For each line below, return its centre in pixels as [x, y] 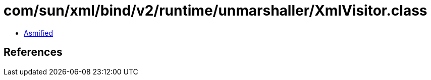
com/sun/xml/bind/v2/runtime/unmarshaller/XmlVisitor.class [215, 11]
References [33, 52]
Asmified [39, 33]
